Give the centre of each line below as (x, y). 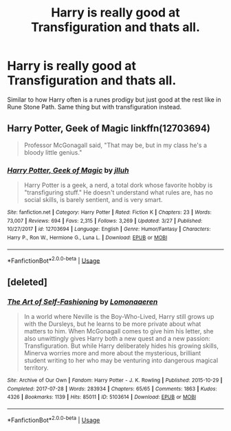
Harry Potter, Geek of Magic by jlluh (68, 170)
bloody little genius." (53, 152)
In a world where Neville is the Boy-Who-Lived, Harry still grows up (119, 317)
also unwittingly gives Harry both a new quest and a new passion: (117, 339)
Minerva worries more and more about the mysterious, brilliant (112, 353)
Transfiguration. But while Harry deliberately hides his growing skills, (121, 346)
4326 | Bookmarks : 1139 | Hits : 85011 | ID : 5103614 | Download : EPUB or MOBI (102, 397)
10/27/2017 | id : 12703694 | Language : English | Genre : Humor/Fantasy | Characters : (109, 229)
